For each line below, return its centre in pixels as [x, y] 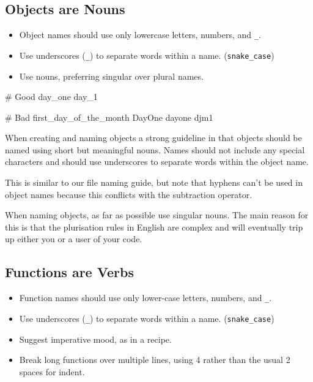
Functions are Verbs [69, 272]
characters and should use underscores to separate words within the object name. [157, 162]
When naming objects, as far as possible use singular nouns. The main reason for [157, 215]
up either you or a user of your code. [74, 239]
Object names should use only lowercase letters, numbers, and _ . [140, 35]
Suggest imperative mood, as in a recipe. [95, 339]
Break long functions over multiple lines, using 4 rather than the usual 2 [155, 360]
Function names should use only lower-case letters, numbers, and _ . [145, 298]
